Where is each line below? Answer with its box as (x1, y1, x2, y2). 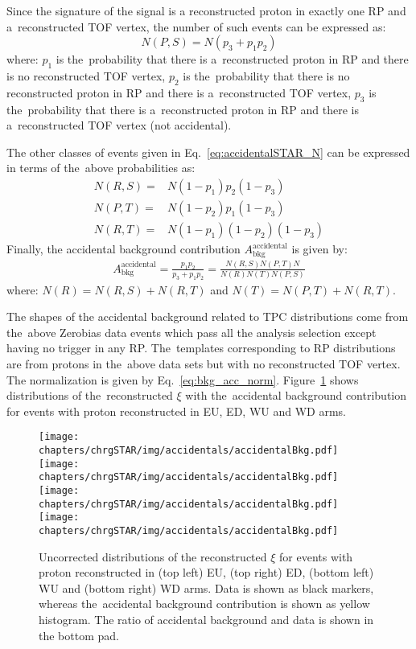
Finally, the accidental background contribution (6, 240, 241, 257)
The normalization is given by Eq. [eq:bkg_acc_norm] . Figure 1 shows (6, 371, 359, 388)
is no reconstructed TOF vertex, (6, 67, 166, 84)
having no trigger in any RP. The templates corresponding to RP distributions (6, 339, 396, 356)
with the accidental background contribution (185, 387, 407, 404)
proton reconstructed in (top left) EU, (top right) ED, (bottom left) (39, 564, 374, 581)
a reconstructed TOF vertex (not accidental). (6, 117, 232, 133)
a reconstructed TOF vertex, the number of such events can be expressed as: (6, 18, 386, 35)
